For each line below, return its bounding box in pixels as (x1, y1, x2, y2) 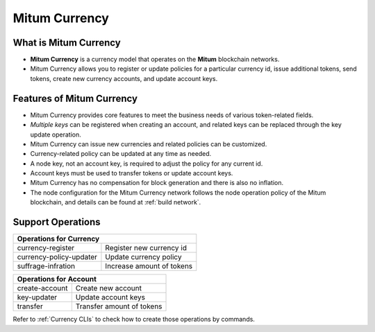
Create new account (75, 283, 142, 293)
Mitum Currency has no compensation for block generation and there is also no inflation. (30, 179, 284, 187)
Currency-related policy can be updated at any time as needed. (30, 150, 212, 158)
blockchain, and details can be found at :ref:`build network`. (30, 198, 201, 207)
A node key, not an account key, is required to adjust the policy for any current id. (30, 159, 263, 168)
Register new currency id (105, 243, 187, 253)
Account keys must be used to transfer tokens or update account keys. (30, 169, 233, 177)
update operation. (30, 130, 81, 139)
